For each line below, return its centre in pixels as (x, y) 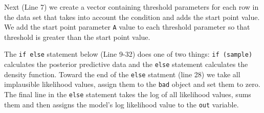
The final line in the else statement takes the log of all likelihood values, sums (128, 94)
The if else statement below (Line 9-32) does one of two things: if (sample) (128, 54)
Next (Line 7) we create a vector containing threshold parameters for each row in (131, 7)
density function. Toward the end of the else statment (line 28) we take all (122, 74)
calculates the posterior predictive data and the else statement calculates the (126, 64)
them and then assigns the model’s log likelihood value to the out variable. (122, 104)
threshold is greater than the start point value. (77, 37)
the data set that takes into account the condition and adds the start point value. (132, 17)
